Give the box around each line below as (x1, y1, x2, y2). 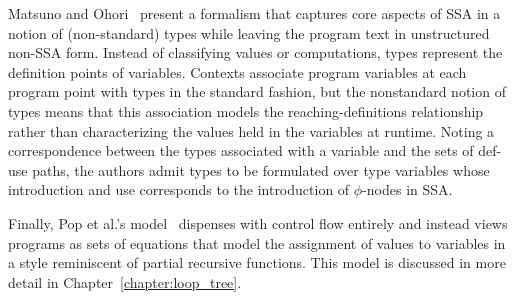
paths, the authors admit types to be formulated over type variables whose (32, 159, 490, 180)
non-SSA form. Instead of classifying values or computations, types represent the (8, 42, 503, 63)
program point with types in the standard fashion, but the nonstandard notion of (8, 81, 506, 102)
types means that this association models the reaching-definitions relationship (8, 100, 484, 121)
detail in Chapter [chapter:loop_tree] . (8, 271, 242, 292)
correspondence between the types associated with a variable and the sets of (8, 140, 474, 161)
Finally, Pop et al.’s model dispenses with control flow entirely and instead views (8, 212, 508, 233)
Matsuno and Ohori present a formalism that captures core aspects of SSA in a (8, 3, 501, 23)
